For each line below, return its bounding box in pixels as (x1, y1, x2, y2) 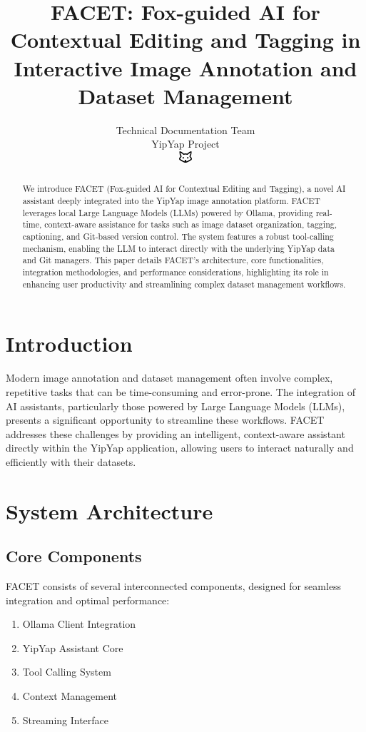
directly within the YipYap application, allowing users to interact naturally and (6, 440, 354, 455)
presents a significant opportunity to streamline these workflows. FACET (6, 412, 325, 427)
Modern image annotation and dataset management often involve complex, (6, 370, 333, 385)
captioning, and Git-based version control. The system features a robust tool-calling (22, 230, 334, 243)
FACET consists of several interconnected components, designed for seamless (6, 579, 342, 594)
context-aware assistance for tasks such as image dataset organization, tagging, (44, 218, 337, 230)
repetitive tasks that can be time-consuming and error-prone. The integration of (6, 384, 356, 399)
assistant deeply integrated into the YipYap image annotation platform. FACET (22, 195, 320, 207)
